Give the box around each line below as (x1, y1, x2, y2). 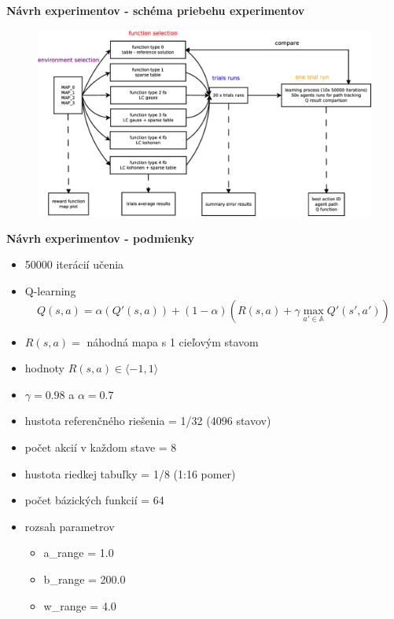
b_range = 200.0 (43, 570, 126, 587)
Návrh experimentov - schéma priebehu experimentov (6, 2, 305, 18)
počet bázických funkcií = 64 (24, 492, 164, 508)
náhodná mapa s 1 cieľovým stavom (87, 333, 259, 350)
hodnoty (24, 360, 64, 376)
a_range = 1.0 (43, 544, 114, 561)
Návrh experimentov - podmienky (6, 229, 194, 246)
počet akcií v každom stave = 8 (24, 439, 177, 456)
